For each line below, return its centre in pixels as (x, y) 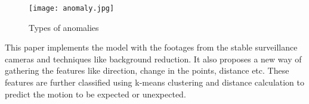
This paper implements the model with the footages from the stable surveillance (151, 47)
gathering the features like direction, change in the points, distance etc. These (147, 70)
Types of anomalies (64, 27)
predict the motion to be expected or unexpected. (95, 94)
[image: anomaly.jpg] (72, 8)
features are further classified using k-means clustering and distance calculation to (155, 82)
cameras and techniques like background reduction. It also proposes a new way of (153, 59)
